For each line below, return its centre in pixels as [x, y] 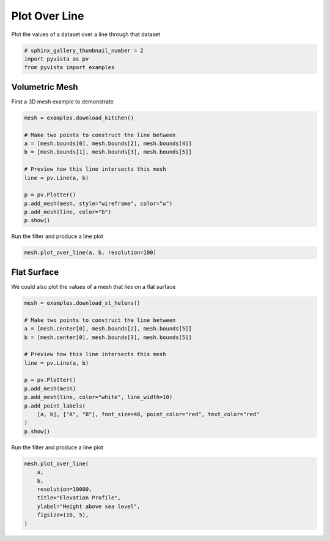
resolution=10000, [64, 489]
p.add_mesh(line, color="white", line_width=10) [98, 397]
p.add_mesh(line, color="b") [68, 212]
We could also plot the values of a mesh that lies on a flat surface [94, 286]
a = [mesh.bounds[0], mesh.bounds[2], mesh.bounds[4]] [108, 143]
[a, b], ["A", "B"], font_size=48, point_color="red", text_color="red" [148, 414]
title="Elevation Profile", [79, 498]
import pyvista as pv [57, 59]
